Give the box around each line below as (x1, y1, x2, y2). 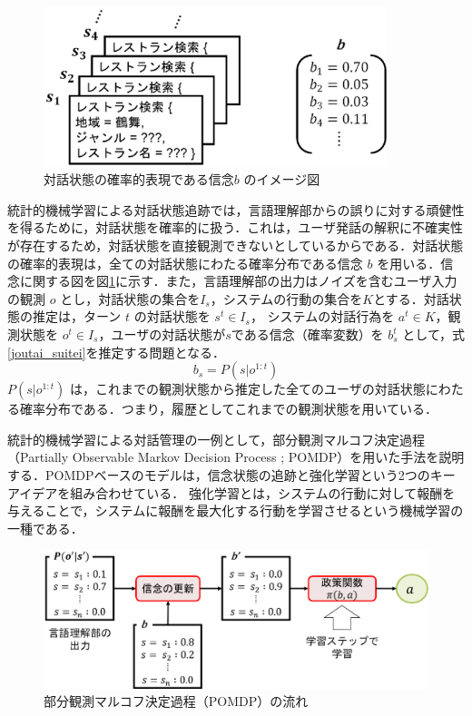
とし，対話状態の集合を (60, 289, 201, 308)
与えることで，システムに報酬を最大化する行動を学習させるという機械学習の (7, 501, 464, 520)
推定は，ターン (32, 307, 122, 326)
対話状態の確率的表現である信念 (44, 170, 234, 189)
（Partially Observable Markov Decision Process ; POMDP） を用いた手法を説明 (7, 447, 465, 466)
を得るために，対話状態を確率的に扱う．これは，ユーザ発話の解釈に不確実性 (7, 218, 463, 237)
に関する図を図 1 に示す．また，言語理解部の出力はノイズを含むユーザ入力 (19, 271, 457, 290)
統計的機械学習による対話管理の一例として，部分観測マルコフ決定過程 (7, 429, 425, 448)
